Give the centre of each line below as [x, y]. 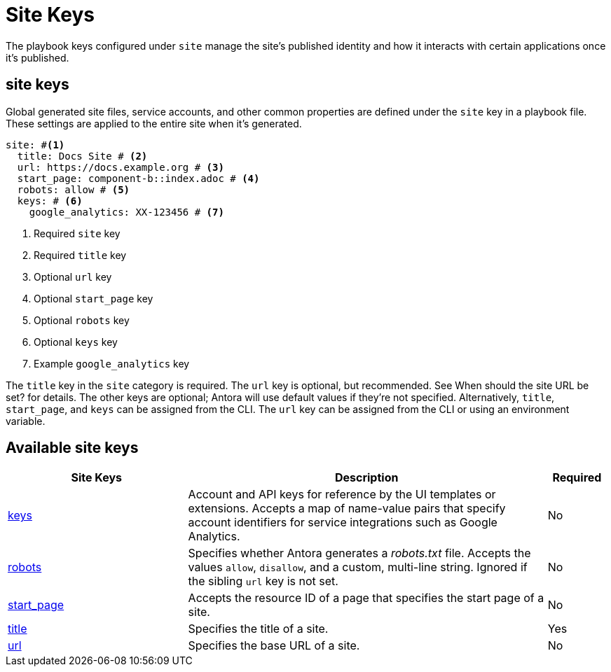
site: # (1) [35, 145]
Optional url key [73, 276]
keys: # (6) [50, 201]
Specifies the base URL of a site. [274, 646]
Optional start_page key [94, 298]
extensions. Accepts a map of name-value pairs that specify [347, 509]
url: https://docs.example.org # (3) [121, 167]
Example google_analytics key [112, 363]
